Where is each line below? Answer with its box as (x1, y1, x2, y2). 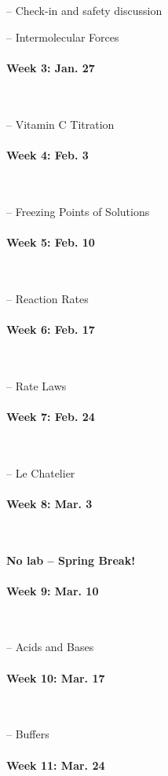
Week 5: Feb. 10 (6, 233, 95, 250)
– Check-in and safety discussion (6, 2, 163, 18)
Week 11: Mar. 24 (6, 756, 105, 773)
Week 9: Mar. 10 (6, 582, 99, 598)
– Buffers (6, 726, 49, 742)
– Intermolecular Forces (6, 28, 119, 45)
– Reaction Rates (6, 290, 89, 306)
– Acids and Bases (6, 639, 94, 655)
